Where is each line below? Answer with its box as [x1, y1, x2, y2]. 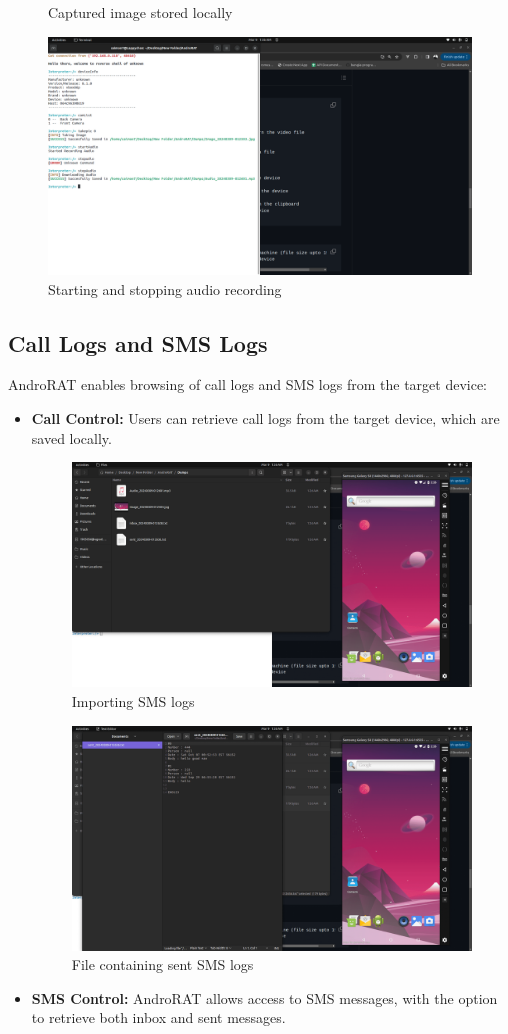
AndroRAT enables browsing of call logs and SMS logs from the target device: [8, 374, 487, 395]
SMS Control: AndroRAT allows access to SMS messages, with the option [31, 987, 498, 1008]
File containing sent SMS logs [71, 954, 254, 975]
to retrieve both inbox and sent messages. [31, 1007, 286, 1028]
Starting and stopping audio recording [48, 278, 282, 299]
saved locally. [31, 427, 112, 448]
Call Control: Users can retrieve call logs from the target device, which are [31, 408, 500, 429]
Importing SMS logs [71, 690, 195, 711]
